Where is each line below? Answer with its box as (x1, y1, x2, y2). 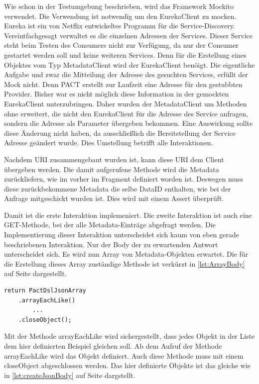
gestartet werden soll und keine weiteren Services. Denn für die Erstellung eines (4, 49, 247, 60)
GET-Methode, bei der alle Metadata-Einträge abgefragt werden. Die (4, 219, 216, 230)
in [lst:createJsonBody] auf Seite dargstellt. (4, 370, 135, 380)
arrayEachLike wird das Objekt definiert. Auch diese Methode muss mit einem (4, 350, 244, 361)
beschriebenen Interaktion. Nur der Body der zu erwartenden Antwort (4, 239, 218, 249)
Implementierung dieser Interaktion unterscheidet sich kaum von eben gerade (4, 229, 239, 240)
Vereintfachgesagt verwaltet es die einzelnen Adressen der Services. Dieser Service (4, 30, 253, 40)
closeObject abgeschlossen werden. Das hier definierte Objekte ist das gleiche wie (4, 360, 251, 371)
